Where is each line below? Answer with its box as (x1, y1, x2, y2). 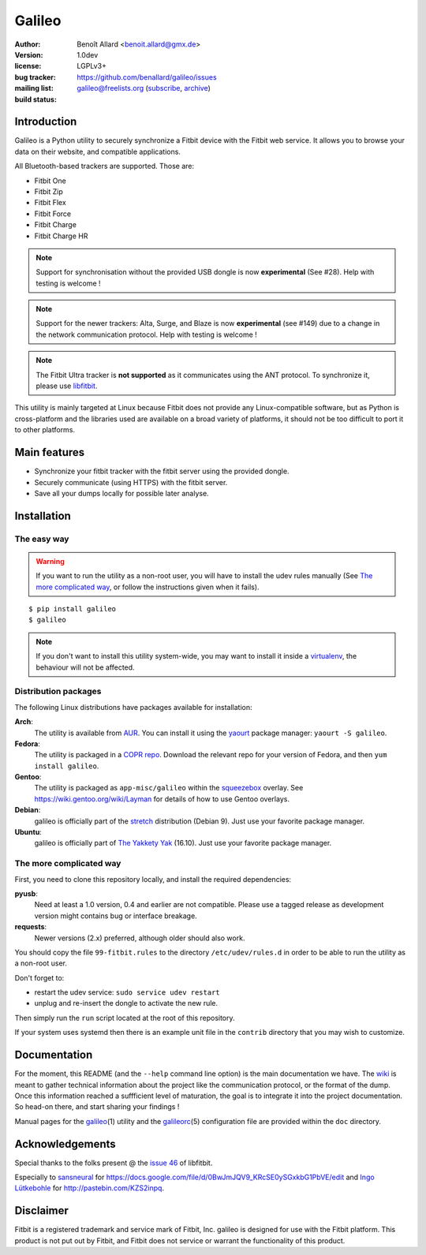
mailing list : (14, 84, 54, 93)
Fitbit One (34, 176, 66, 185)
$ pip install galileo (28, 604, 117, 614)
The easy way (14, 533, 69, 544)
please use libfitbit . (35, 381, 98, 390)
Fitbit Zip (34, 186, 63, 196)
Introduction (14, 115, 77, 129)
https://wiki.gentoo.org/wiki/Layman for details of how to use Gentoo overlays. (34, 794, 290, 804)
